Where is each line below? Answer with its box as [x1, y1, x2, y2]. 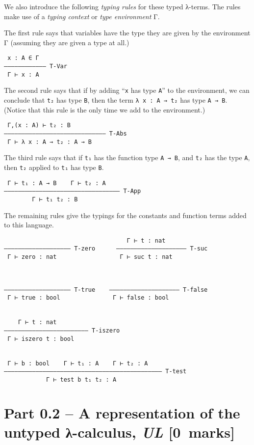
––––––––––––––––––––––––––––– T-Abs [4, 130, 127, 137]
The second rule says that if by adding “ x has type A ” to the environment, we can [4, 85, 250, 95]
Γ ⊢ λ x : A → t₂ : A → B [7, 138, 92, 145]
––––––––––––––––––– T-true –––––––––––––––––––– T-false [4, 286, 208, 293]
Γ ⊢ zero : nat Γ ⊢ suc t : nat [7, 253, 173, 260]
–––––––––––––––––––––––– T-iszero [4, 327, 120, 334]
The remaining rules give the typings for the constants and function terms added [4, 210, 247, 220]
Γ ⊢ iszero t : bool [7, 335, 75, 342]
